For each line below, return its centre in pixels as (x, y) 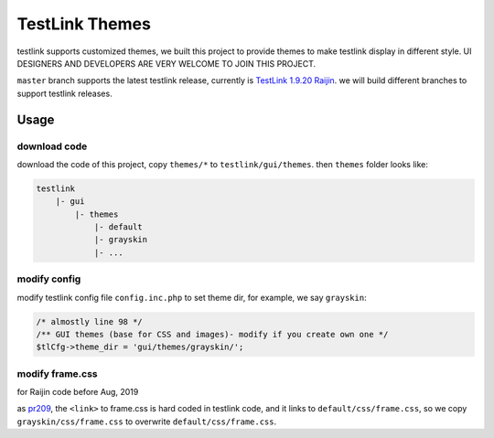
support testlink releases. (65, 93)
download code (52, 146)
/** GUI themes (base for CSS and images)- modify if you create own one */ (212, 334)
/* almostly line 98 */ (90, 321)
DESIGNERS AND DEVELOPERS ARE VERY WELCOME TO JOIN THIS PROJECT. (166, 63)
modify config (49, 279)
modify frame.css (57, 373)
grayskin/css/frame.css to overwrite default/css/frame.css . (147, 422)
